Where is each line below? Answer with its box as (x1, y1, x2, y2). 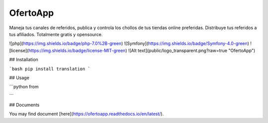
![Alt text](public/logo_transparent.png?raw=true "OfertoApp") (128, 47, 256, 53)
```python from (9, 84, 39, 90)
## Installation (9, 57, 38, 63)
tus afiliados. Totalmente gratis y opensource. (9, 31, 103, 37)
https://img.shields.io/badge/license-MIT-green (28, 47, 126, 53)
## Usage (9, 75, 30, 81)
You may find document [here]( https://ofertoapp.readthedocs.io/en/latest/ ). (9, 111, 164, 117)
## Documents (9, 102, 40, 108)
